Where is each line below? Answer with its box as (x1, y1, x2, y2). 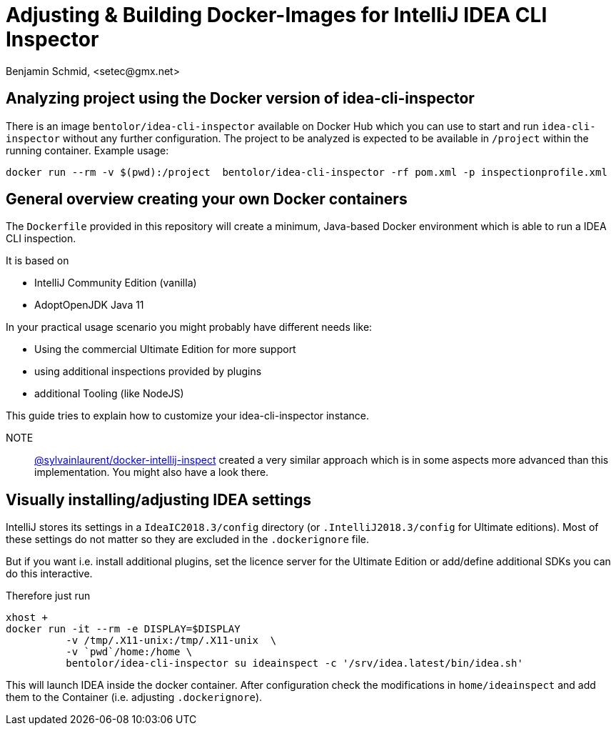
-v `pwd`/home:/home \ (66, 646, 193, 658)
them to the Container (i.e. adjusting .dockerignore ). (6, 691, 263, 704)
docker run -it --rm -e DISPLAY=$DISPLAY (6, 623, 241, 635)
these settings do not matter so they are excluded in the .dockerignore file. (6, 533, 370, 546)
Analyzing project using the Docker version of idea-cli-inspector (6, 89, 475, 108)
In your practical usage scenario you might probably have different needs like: (6, 321, 373, 334)
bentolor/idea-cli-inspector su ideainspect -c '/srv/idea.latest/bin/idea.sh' (66, 657, 523, 670)
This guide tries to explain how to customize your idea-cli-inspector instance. (6, 409, 370, 422)
